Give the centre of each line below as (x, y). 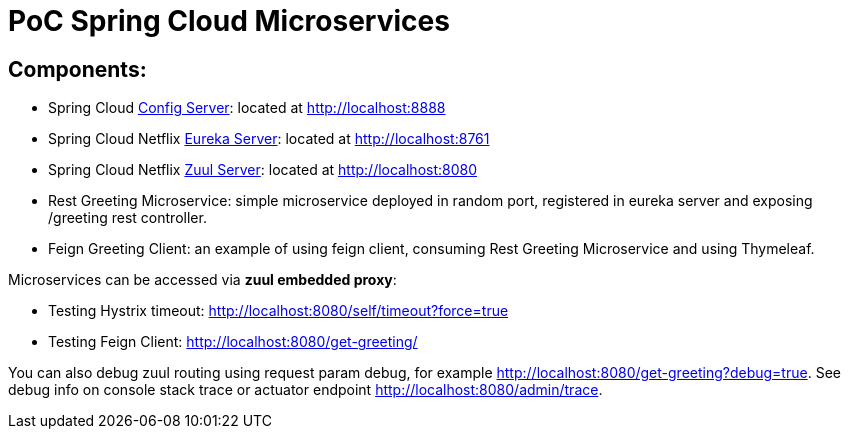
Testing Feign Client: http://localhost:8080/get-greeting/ (233, 342)
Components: (77, 69)
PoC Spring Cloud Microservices (229, 21)
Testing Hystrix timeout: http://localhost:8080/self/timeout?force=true (278, 311)
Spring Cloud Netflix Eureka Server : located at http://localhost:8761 (269, 139)
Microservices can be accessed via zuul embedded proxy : (202, 280)
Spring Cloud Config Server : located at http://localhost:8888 (247, 108)
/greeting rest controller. (127, 218)
